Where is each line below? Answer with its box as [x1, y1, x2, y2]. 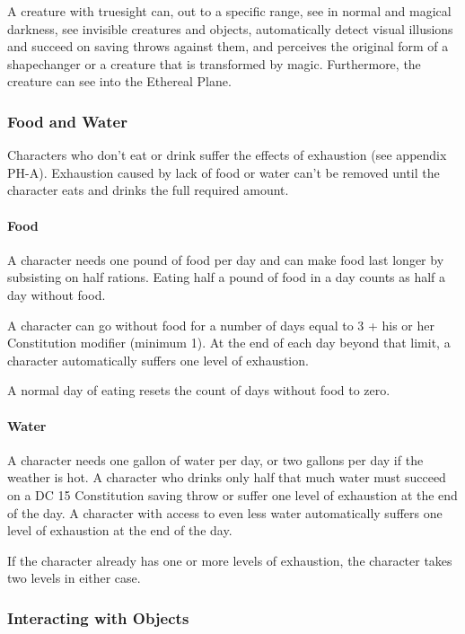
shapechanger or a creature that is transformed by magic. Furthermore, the [7, 54, 421, 73]
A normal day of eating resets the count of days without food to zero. [7, 381, 390, 400]
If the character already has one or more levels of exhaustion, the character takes [7, 550, 452, 569]
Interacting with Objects [7, 606, 189, 629]
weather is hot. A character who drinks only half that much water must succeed [7, 468, 446, 487]
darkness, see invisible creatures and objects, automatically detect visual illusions [7, 19, 453, 38]
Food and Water [7, 110, 127, 132]
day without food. [7, 285, 106, 304]
